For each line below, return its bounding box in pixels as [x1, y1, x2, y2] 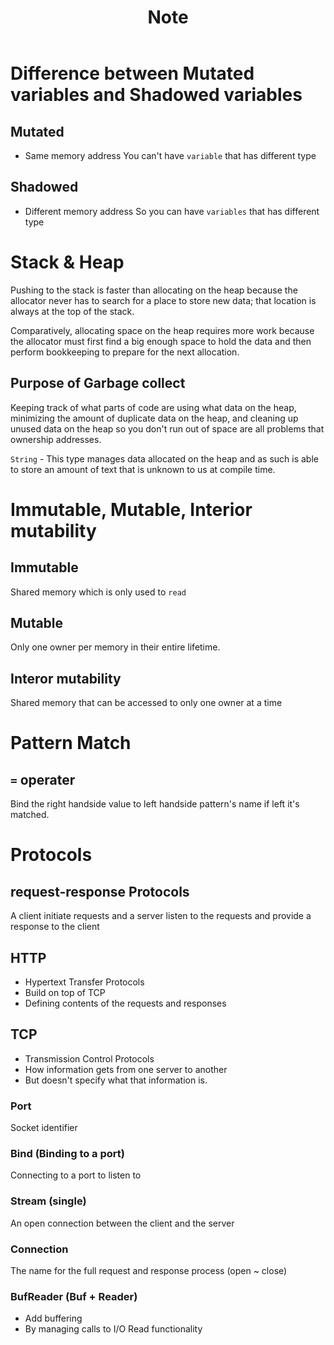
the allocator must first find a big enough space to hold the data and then [10, 335, 312, 347]
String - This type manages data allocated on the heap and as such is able [10, 452, 319, 465]
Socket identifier [10, 1122, 78, 1134]
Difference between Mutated [10, 62, 255, 85]
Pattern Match [10, 732, 132, 755]
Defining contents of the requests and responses [24, 997, 227, 1009]
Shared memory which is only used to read [10, 586, 187, 598]
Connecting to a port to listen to [10, 1169, 142, 1181]
